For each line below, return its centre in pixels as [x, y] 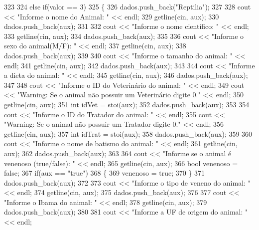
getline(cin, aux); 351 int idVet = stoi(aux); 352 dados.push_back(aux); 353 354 [127, 104]
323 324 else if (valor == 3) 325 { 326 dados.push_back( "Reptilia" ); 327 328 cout [128, 6]
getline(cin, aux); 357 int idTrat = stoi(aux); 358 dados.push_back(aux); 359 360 [128, 133]
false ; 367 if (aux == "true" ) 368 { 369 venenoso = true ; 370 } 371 [105, 173]
